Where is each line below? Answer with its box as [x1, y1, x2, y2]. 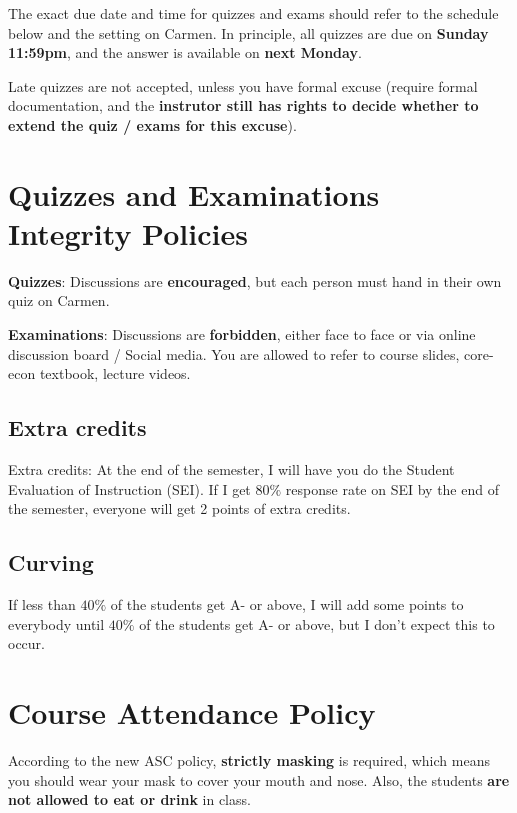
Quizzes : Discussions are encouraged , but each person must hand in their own [8, 270, 502, 291]
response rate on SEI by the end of [285, 478, 499, 499]
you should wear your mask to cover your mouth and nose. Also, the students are [8, 769, 510, 790]
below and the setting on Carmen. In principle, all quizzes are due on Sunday [8, 22, 489, 43]
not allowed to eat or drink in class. [8, 789, 251, 810]
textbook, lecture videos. [39, 363, 191, 384]
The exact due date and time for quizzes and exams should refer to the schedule [8, 3, 499, 23]
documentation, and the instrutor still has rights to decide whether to [8, 95, 479, 116]
